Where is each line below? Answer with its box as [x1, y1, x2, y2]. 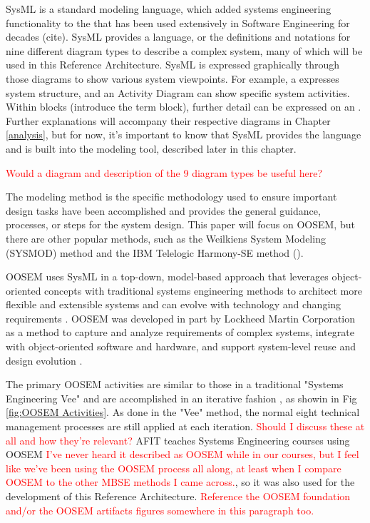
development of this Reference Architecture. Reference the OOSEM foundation [6, 489, 351, 503]
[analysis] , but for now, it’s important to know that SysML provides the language [6, 127, 361, 142]
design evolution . [6, 352, 83, 367]
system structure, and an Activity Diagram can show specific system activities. [6, 85, 350, 100]
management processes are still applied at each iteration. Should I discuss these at [6, 419, 365, 434]
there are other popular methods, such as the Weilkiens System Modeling [6, 230, 326, 245]
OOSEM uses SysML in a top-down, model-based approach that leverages [6, 269, 329, 284]
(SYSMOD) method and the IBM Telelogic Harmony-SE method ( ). [6, 245, 304, 260]
